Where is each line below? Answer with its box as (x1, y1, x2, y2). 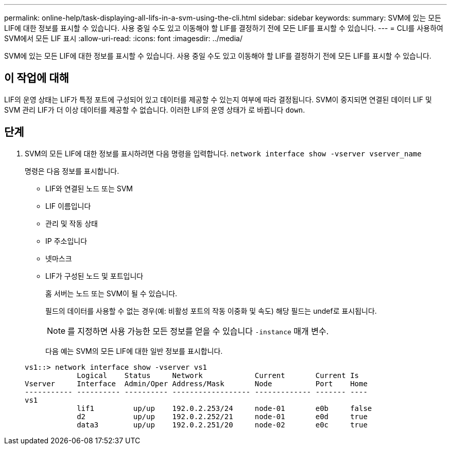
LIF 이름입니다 (45, 201, 91, 210)
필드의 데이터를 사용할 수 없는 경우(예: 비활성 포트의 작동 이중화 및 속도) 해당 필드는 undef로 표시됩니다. (45, 306, 377, 315)
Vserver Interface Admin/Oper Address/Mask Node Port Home (25, 379, 368, 388)
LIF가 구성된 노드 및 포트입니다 (45, 271, 144, 280)
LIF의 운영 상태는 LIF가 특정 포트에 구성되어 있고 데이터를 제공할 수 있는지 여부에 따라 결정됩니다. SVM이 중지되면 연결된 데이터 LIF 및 (4, 95, 432, 104)
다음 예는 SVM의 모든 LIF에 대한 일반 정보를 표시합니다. (45, 346, 223, 355)
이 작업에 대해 (4, 71, 69, 85)
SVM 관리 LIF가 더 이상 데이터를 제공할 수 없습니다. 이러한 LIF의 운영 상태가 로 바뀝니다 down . (4, 105, 305, 114)
